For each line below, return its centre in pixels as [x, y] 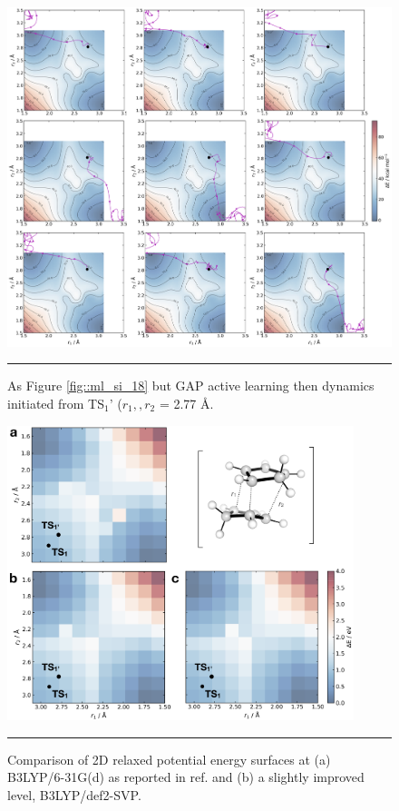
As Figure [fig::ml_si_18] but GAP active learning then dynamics [191, 386]
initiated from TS [56, 404]
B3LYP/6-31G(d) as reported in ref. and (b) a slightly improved [186, 777]
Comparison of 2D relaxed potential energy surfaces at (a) [169, 759]
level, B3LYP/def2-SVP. [74, 794]
